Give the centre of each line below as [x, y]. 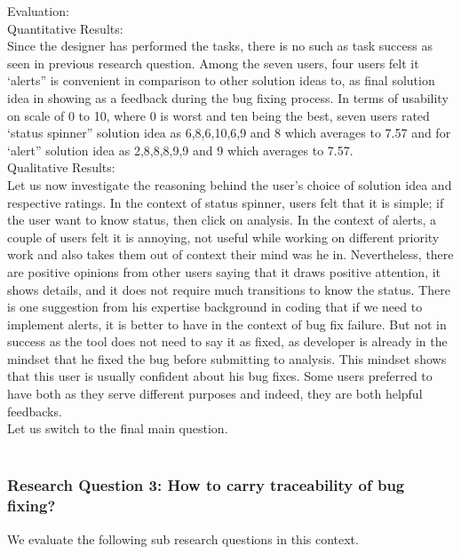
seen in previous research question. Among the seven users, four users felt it [213, 63]
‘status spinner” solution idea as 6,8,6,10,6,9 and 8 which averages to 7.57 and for [229, 133]
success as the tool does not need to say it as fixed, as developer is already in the [227, 341]
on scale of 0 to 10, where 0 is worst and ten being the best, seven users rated [219, 115]
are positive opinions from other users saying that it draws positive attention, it [224, 271]
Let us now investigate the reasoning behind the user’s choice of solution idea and [230, 184]
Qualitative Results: [61, 167]
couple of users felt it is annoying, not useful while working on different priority [223, 237]
